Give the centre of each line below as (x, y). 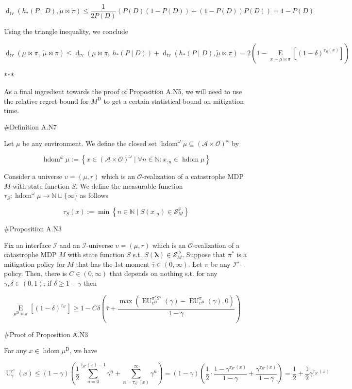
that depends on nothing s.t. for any (163, 273)
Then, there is (46, 273)
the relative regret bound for (46, 101)
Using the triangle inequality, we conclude (66, 31)
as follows (94, 195)
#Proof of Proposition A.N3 (46, 334)
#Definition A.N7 (30, 127)
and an (70, 245)
